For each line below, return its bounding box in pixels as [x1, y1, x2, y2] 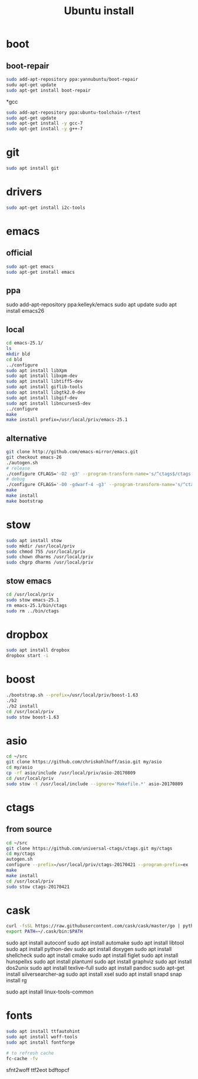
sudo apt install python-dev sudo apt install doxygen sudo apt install [6, 946, 172, 953]
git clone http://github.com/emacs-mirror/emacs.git [6, 449, 138, 455]
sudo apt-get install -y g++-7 [6, 126, 83, 132]
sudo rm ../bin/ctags [6, 608, 60, 614]
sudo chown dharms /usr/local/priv [6, 554, 94, 560]
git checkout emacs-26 [6, 454, 62, 460]
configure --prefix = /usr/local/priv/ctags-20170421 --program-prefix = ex [6, 862, 189, 868]
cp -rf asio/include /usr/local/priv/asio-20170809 [6, 770, 136, 776]
